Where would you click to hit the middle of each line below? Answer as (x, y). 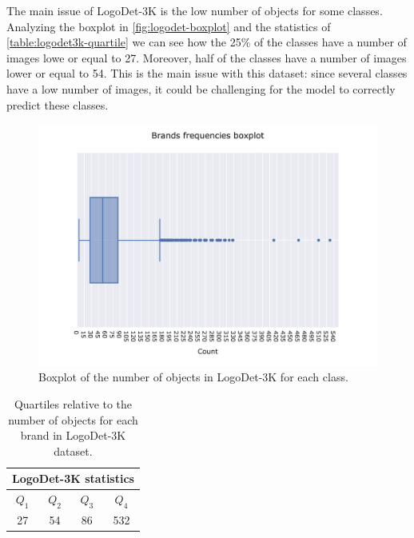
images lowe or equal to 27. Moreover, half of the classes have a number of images (207, 57)
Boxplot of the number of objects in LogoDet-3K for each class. (193, 377)
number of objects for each (73, 419)
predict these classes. (58, 104)
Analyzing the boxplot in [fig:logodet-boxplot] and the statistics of (169, 26)
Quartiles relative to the (73, 404)
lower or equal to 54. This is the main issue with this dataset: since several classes (207, 73)
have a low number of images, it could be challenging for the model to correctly (201, 88)
